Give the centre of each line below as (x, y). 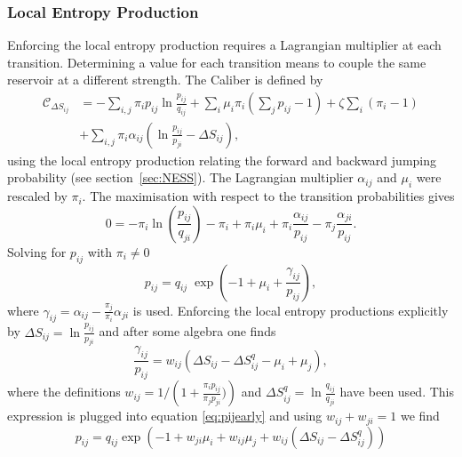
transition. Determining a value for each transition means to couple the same (217, 62)
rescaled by (37, 196)
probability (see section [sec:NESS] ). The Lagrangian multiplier (180, 177)
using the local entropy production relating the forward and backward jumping (222, 160)
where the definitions (64, 392)
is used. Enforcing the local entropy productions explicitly (291, 310)
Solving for (37, 251)
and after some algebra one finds (187, 331)
